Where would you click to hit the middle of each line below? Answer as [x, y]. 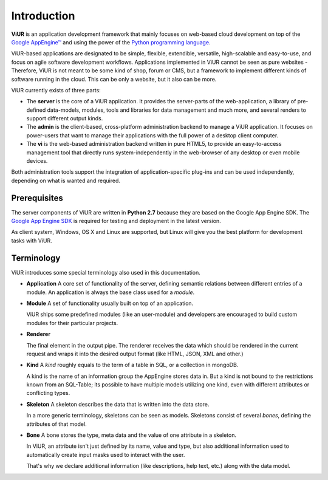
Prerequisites [37, 198]
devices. [37, 161]
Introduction [43, 16]
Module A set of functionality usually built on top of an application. [110, 303]
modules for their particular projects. [72, 323]
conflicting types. [48, 393]
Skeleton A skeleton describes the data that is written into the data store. [118, 404]
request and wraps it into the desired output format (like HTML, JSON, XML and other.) [135, 354]
